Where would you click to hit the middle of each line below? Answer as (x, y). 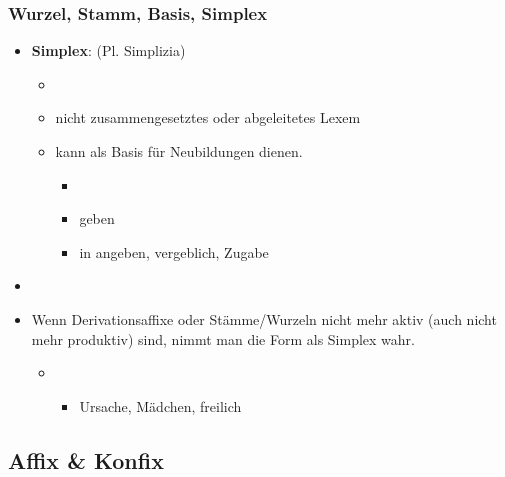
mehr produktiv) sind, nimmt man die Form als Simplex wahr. (223, 338)
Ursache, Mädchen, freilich (160, 405)
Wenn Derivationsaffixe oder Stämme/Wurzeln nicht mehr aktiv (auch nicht (264, 318)
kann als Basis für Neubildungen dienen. (179, 151)
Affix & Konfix (86, 459)
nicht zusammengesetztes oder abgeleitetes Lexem (208, 117)
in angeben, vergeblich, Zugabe (174, 251)
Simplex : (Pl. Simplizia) (108, 50)
